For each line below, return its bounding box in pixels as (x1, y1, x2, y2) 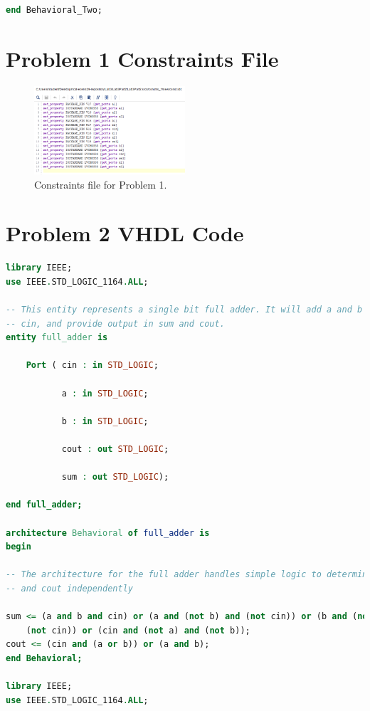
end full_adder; (6, 500, 83, 510)
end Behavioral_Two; (6, 5, 103, 15)
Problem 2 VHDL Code (6, 218, 244, 248)
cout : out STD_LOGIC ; (61, 444, 169, 455)
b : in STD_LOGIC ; (61, 416, 149, 426)
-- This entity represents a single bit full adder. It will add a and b (6, 305, 363, 315)
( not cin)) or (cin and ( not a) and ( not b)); (26, 625, 250, 636)
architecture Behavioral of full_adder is (6, 527, 210, 538)
